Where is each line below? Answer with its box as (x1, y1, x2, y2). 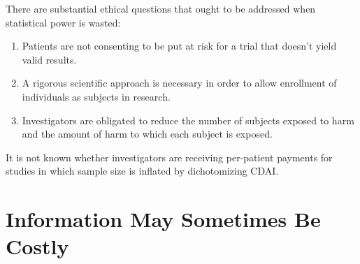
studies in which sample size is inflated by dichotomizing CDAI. (6, 163, 279, 178)
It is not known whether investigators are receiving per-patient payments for (6, 149, 333, 164)
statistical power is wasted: (6, 15, 121, 29)
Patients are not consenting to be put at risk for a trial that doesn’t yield (22, 38, 337, 53)
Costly (6, 232, 69, 261)
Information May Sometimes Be (6, 205, 321, 233)
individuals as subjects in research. (22, 89, 171, 103)
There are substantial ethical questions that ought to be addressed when (6, 1, 316, 15)
